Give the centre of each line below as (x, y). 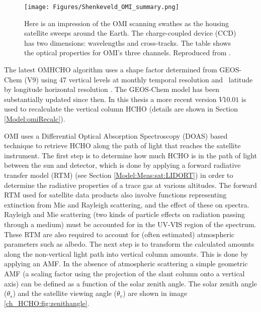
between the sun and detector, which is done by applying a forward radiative (122, 165)
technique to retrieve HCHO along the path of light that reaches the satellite (122, 145)
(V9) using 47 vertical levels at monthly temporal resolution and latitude (139, 79)
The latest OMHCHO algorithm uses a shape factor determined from (111, 70)
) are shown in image (155, 293)
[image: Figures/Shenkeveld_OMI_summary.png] (102, 7)
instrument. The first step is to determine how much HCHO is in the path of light (130, 155)
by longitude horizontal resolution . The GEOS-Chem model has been (112, 89)
